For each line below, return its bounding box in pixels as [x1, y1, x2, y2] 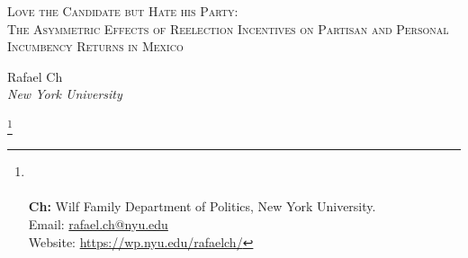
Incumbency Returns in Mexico [7, 37, 184, 56]
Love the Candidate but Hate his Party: [7, 2, 238, 20]
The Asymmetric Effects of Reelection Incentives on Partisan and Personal [7, 19, 449, 38]
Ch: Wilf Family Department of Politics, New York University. [28, 197, 376, 216]
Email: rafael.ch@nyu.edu [28, 215, 168, 233]
